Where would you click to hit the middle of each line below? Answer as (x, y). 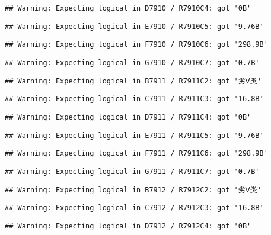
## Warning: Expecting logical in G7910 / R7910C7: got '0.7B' (132, 62)
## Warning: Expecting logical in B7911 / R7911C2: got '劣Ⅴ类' (133, 81)
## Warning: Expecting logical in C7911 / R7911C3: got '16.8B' (134, 99)
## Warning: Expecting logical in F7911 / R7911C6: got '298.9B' (136, 154)
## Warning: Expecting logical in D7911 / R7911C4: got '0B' (128, 117)
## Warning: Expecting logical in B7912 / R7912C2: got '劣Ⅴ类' (133, 190)
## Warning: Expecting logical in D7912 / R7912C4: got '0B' (128, 226)
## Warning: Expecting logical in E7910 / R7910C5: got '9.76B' (134, 26)
